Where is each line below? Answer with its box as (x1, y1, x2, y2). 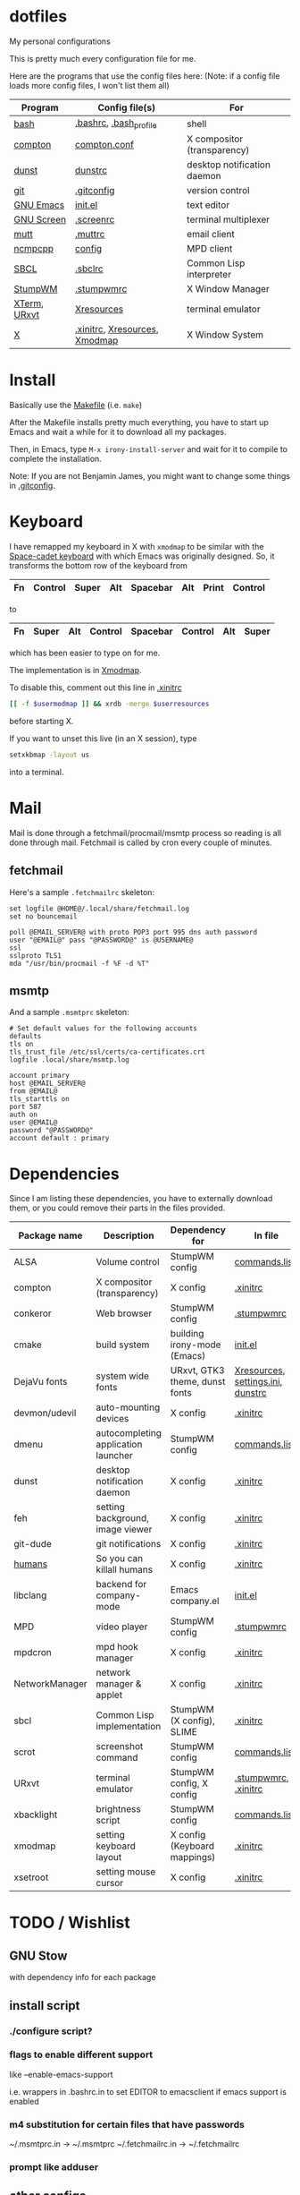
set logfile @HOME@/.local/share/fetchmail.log (9, 904, 190, 913)
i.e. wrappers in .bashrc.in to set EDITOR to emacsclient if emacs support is (9, 2086, 287, 2097)
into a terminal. (9, 766, 64, 777)
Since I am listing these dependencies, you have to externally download (9, 1193, 273, 1204)
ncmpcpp (13, 243, 54, 255)
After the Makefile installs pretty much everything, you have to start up (9, 417, 270, 428)
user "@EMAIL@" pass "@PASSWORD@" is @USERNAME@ (9, 935, 194, 944)
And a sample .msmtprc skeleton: (9, 1007, 129, 1018)
